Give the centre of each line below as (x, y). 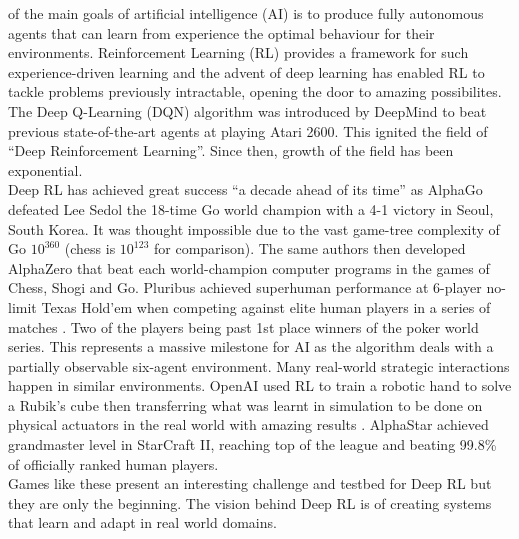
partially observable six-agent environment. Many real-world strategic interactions (259, 365)
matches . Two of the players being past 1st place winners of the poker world (243, 326)
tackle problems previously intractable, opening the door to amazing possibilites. (255, 91)
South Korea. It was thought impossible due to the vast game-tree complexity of (254, 228)
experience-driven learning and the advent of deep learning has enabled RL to (246, 71)
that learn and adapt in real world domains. (142, 522)
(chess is (90, 248)
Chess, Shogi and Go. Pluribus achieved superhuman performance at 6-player (245, 287)
